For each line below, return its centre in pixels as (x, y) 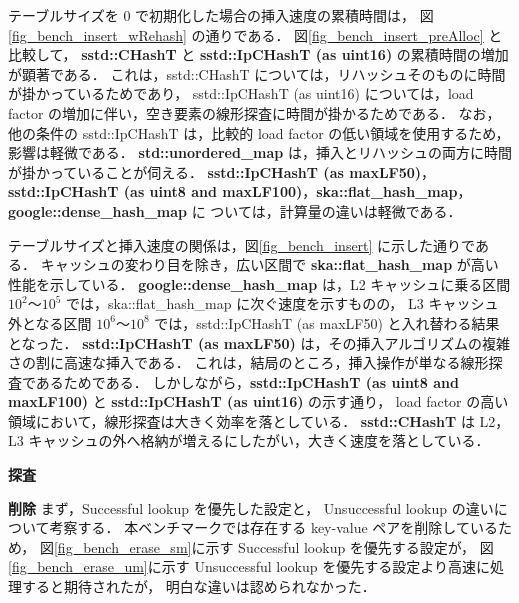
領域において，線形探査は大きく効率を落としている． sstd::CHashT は (241, 420)
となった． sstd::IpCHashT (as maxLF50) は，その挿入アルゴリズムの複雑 (259, 342)
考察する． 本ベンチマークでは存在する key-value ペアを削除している (273, 527)
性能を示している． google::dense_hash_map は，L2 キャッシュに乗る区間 (259, 283)
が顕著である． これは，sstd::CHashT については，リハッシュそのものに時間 (257, 73)
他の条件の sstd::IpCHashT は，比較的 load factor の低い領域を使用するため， (259, 132)
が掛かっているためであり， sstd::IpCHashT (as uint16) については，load (241, 93)
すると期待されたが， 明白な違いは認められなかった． (198, 586)
